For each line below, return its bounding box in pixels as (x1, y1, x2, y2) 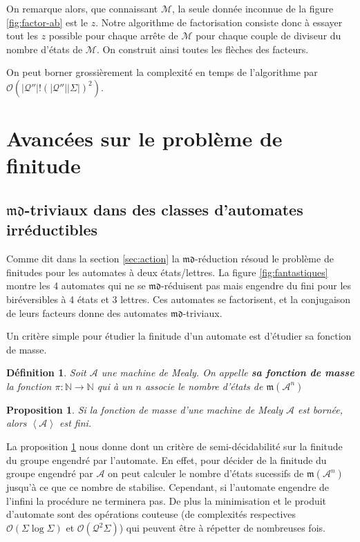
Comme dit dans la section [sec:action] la (6, 251, 180, 266)
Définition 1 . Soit (6, 365, 86, 380)
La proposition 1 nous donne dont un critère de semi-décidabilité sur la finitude (6, 439, 343, 454)
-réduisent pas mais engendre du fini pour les (161, 278, 352, 293)
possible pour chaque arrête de (48, 28, 178, 43)
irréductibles (6, 219, 98, 240)
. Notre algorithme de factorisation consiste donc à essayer (95, 14, 343, 29)
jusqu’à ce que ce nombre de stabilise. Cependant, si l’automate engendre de (6, 480, 330, 494)
